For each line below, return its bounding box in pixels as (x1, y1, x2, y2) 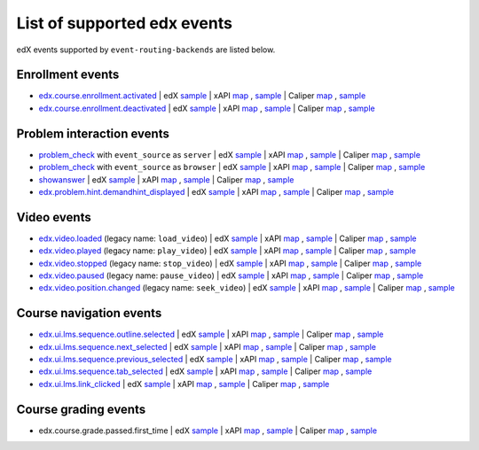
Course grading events (16, 401, 146, 416)
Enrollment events (16, 67, 120, 82)
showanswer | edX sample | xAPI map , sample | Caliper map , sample (38, 174, 294, 185)
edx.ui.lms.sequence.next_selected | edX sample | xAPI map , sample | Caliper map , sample (38, 341, 377, 352)
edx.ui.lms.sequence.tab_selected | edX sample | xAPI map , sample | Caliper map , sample (38, 366, 373, 376)
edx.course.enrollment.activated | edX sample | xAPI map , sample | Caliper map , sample (38, 90, 366, 101)
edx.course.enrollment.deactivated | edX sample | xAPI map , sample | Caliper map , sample (38, 103, 376, 113)
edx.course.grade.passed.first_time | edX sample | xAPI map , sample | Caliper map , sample (38, 425, 377, 436)
